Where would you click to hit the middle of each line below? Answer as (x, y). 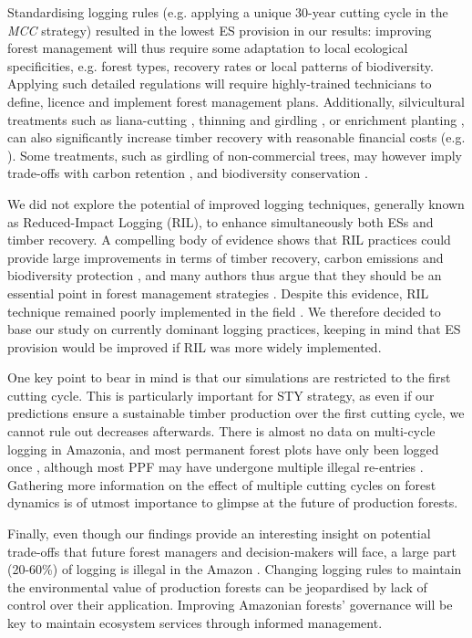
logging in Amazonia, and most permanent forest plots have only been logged (223, 449)
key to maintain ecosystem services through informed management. (195, 622)
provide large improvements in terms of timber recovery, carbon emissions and (226, 257)
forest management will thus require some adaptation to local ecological (208, 48)
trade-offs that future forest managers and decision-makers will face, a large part (232, 551)
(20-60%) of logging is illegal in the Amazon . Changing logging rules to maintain (235, 569)
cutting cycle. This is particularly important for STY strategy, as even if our (221, 395)
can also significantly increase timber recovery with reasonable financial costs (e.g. (236, 137)
